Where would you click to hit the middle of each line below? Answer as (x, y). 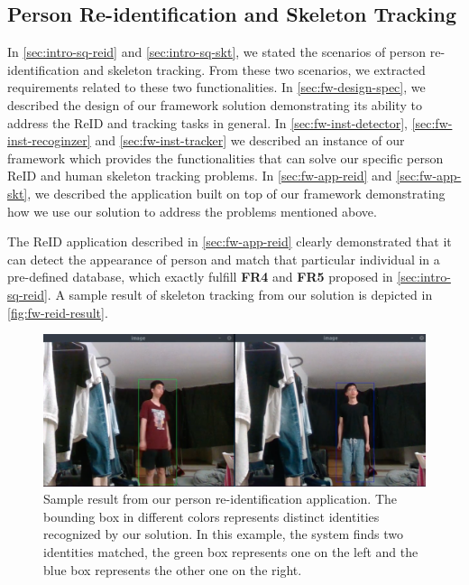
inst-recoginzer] (49, 140)
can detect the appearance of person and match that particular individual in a (224, 259)
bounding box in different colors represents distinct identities (212, 516)
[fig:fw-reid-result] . (58, 312)
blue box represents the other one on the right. (173, 569)
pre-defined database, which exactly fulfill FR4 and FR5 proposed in (200, 277)
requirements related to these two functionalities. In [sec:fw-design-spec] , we (216, 87)
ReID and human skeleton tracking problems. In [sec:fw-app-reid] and (200, 176)
